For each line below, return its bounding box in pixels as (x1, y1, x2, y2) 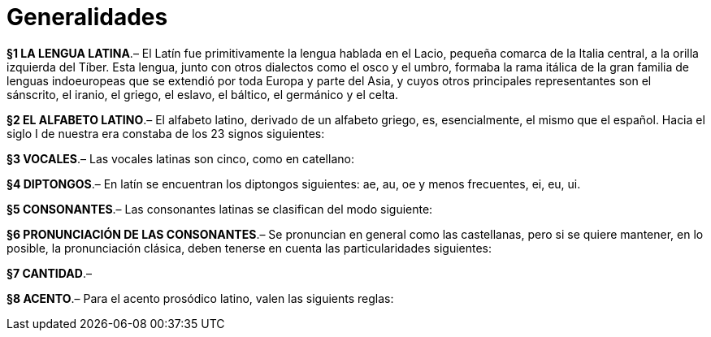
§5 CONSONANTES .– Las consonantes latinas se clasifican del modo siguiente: (7, 201, 433, 216)
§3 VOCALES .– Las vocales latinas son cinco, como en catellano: (7, 151, 354, 166)
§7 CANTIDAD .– (7, 266, 92, 280)
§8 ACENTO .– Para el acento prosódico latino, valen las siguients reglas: (7, 291, 394, 305)
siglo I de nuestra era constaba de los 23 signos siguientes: (7, 126, 325, 140)
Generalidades (7, 3, 168, 31)
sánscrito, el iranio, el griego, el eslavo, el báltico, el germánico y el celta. (7, 87, 399, 102)
